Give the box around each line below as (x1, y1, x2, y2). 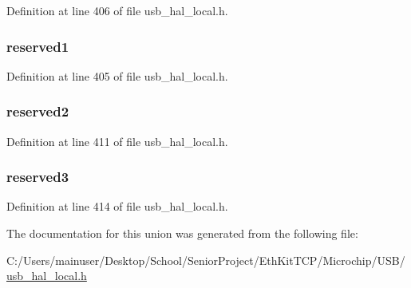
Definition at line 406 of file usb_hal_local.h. (6, 2, 228, 18)
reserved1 (6, 36, 69, 56)
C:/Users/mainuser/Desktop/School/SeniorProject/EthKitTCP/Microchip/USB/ (6, 251, 405, 268)
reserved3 (6, 167, 69, 187)
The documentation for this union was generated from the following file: (6, 225, 358, 242)
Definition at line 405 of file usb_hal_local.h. (6, 67, 228, 84)
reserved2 (6, 101, 69, 121)
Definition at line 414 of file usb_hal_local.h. (6, 198, 228, 215)
